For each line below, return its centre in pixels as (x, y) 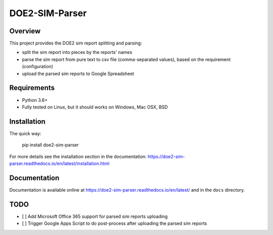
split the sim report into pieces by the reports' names (77, 52)
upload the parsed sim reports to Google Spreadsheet (78, 74)
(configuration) (37, 67)
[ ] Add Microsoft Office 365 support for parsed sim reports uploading (95, 216)
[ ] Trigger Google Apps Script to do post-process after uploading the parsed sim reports (115, 223)
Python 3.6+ (35, 100)
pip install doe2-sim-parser (51, 145)
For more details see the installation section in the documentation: (78, 156)
